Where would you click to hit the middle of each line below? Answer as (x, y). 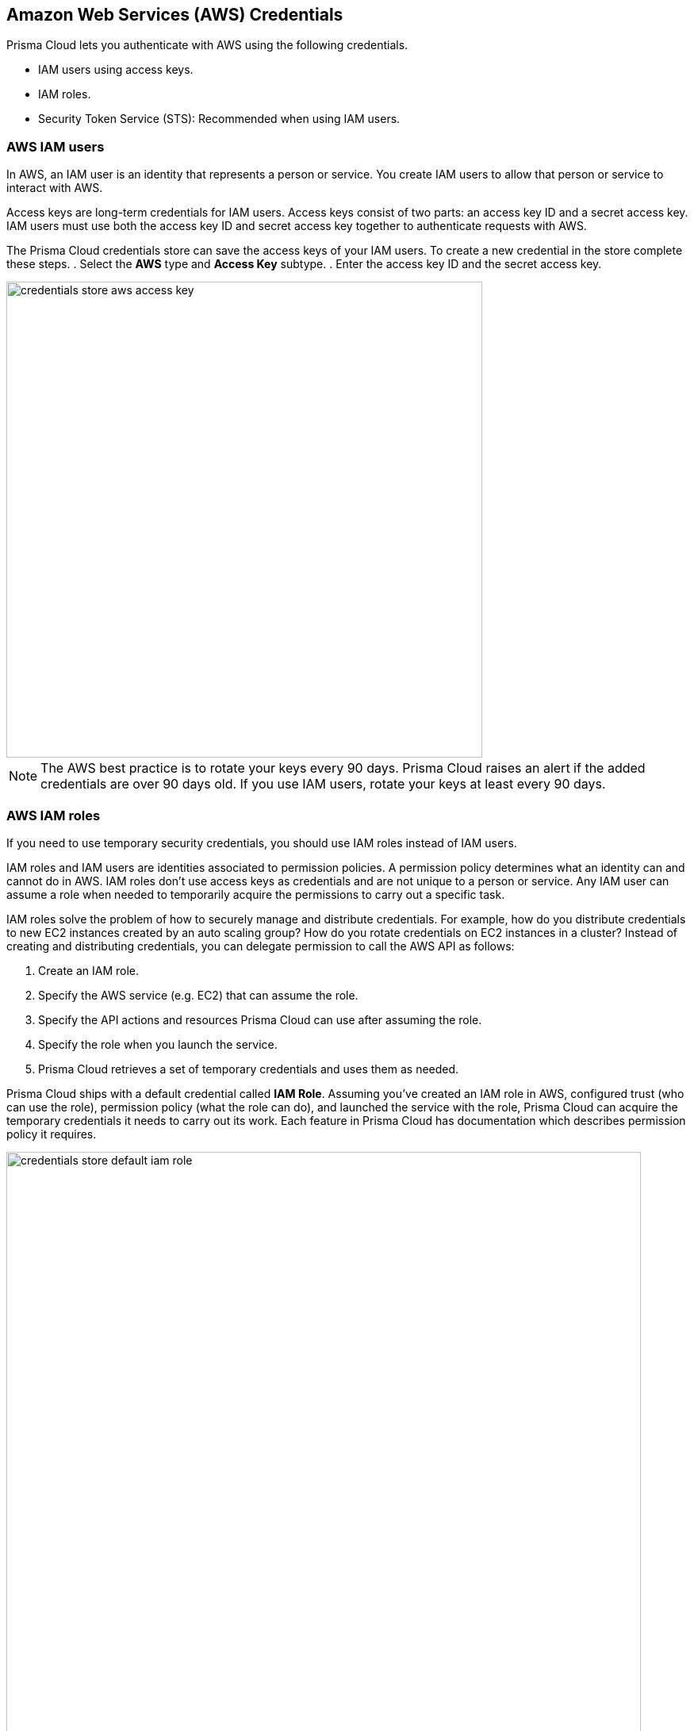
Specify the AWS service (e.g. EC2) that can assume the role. (198, 995)
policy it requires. (52, 1134)
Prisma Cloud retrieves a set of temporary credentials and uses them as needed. (249, 1069)
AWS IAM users (56, 146)
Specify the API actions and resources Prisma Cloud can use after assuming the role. (260, 1019)
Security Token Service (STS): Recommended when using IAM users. (219, 119)
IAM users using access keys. (116, 70)
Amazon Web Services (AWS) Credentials (175, 15)
